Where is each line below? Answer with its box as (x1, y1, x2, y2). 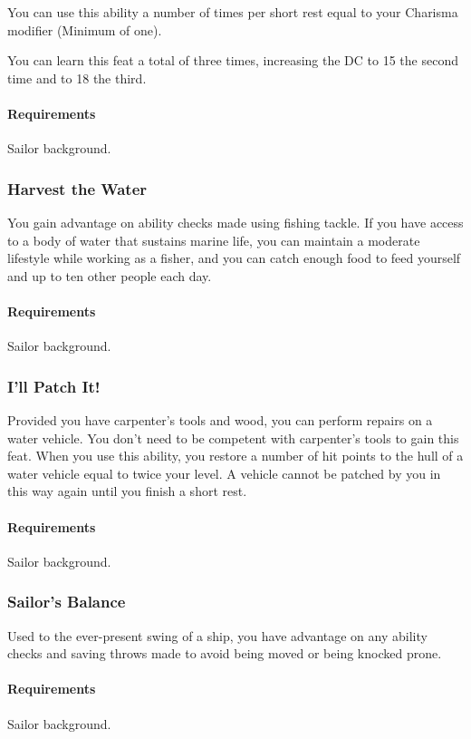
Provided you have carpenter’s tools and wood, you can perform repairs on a (7, 410, 433, 429)
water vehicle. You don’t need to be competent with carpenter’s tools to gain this (7, 428, 459, 447)
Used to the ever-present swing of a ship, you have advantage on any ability (7, 626, 428, 645)
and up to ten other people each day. (7, 266, 212, 285)
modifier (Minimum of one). (7, 20, 162, 39)
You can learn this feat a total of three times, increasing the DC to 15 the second (7, 51, 458, 70)
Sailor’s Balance (7, 590, 126, 613)
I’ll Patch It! (7, 374, 101, 397)
